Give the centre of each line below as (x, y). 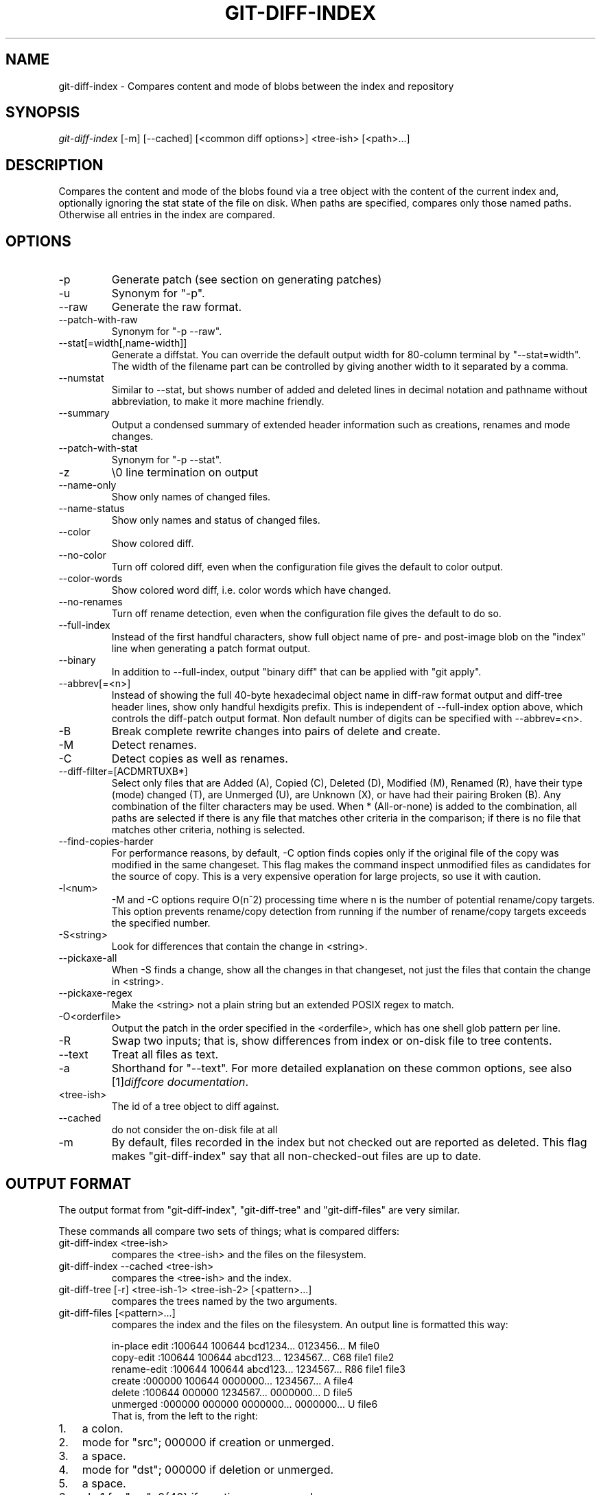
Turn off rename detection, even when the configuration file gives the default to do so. (306, 614)
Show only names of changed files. (191, 497)
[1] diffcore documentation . (180, 1082)
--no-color (82, 555)
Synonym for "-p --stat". (167, 460)
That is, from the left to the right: (185, 1415)
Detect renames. (154, 745)
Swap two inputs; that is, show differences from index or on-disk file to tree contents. (332, 1041)
